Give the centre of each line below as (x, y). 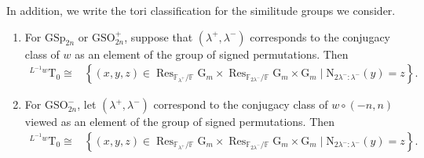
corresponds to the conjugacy (320, 36)
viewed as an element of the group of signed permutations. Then (180, 122)
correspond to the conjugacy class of (241, 104)
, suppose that (159, 36)
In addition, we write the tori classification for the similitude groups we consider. (201, 10)
